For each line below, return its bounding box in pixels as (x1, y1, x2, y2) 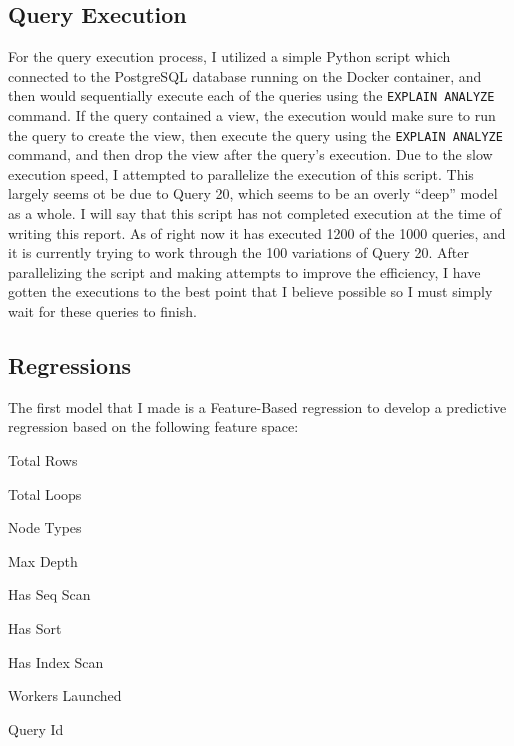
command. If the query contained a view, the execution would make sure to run (8, 105, 496, 126)
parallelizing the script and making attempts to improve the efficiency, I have (8, 261, 481, 282)
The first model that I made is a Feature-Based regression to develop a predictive (8, 396, 507, 417)
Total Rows (8, 450, 78, 471)
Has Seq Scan (8, 584, 91, 605)
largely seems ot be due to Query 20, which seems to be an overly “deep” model (8, 183, 498, 204)
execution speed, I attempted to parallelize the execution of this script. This (8, 163, 474, 184)
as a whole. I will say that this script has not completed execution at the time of (8, 203, 502, 224)
